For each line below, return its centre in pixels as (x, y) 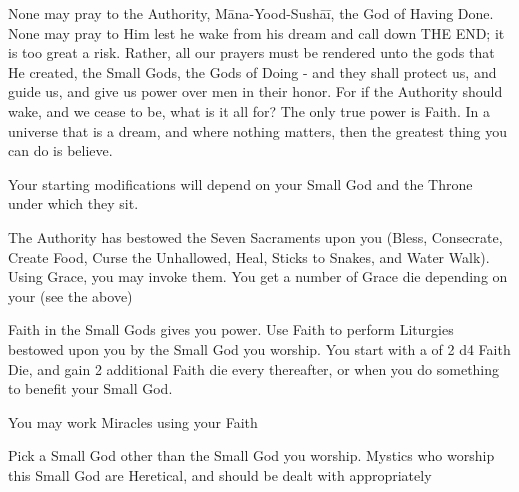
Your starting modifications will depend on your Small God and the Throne (240, 183)
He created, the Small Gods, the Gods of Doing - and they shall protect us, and (252, 71)
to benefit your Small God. (90, 388)
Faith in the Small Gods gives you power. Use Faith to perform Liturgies (231, 329)
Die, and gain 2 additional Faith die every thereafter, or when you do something (254, 368)
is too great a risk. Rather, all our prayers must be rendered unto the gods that (251, 52)
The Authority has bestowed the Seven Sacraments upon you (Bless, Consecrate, (255, 236)
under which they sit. (73, 203)
